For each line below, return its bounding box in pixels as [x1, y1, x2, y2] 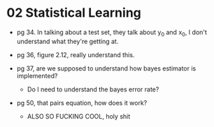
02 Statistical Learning [6, 5, 141, 21]
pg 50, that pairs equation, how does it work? [16, 98, 148, 107]
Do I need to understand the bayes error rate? [27, 85, 159, 94]
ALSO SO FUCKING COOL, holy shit [27, 112, 131, 120]
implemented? [16, 71, 58, 80]
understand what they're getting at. [16, 37, 119, 45]
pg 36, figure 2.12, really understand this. [16, 50, 135, 59]
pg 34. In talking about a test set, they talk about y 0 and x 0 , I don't [16, 28, 208, 38]
